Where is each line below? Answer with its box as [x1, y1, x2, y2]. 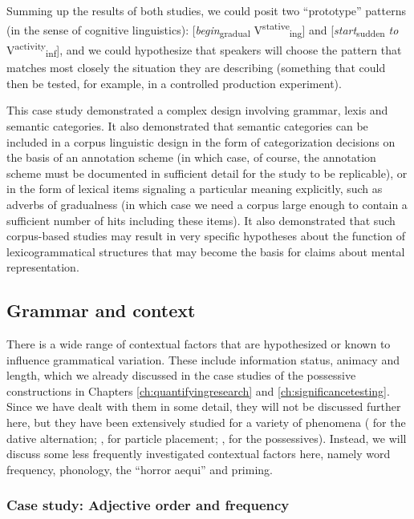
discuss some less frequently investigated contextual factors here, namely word [6, 445, 391, 462]
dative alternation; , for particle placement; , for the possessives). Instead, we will [6, 429, 407, 446]
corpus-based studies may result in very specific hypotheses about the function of [6, 227, 405, 244]
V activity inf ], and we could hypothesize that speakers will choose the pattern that [6, 39, 402, 60]
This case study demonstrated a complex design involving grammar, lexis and [6, 102, 388, 119]
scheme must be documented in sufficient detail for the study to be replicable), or [6, 164, 408, 181]
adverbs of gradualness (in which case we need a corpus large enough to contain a [6, 195, 408, 212]
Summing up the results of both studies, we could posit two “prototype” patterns [6, 2, 406, 18]
